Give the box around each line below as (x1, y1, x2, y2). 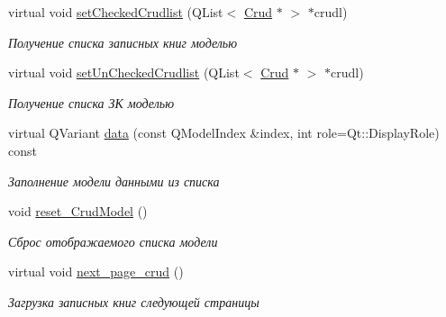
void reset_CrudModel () (8, 202, 148, 221)
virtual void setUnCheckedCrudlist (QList (8, 63, 240, 82)
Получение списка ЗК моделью (8, 93, 175, 112)
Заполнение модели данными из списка (8, 171, 220, 190)
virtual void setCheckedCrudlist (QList (8, 3, 223, 21)
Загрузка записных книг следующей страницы (8, 292, 259, 311)
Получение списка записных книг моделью (8, 32, 238, 51)
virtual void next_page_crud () (8, 262, 184, 281)
